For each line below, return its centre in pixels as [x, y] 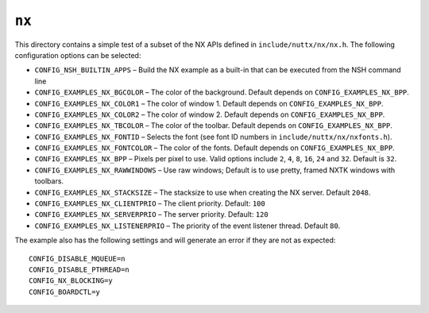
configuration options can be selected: [78, 55]
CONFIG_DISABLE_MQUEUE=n [77, 259]
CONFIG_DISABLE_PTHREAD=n [79, 269]
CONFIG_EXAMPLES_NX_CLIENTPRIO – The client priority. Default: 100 [150, 203]
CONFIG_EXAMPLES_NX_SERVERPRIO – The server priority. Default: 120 [152, 214]
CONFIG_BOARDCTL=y [65, 292]
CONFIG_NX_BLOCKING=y [71, 281]
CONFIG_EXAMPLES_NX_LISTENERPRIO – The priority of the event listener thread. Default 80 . [187, 226]
